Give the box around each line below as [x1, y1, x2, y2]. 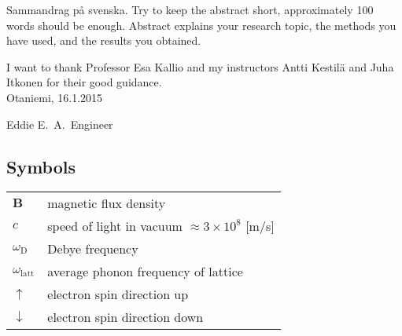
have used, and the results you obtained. [6, 32, 201, 49]
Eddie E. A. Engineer [6, 115, 113, 132]
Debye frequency [47, 239, 138, 258]
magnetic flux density [47, 194, 166, 213]
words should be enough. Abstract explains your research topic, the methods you [6, 16, 396, 33]
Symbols [6, 154, 76, 178]
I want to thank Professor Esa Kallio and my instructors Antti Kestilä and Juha [6, 58, 394, 75]
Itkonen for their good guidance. [6, 74, 162, 90]
